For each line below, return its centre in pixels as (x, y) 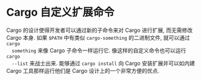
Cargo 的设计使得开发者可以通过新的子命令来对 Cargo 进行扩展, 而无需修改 (99, 30)
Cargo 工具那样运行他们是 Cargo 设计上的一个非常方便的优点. (83, 70)
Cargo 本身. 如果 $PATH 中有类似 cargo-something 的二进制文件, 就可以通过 (98, 37)
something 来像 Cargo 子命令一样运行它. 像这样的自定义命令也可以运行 (99, 50)
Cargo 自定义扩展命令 (61, 12)
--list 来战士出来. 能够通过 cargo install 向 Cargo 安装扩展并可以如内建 (104, 63)
